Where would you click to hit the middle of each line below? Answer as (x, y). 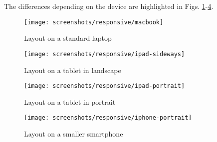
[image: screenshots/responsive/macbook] (94, 22)
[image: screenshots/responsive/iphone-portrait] (108, 118)
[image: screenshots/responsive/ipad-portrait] (105, 86)
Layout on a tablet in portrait (70, 102)
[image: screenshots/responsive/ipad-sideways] (105, 54)
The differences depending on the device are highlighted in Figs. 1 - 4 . (109, 6)
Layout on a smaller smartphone (74, 134)
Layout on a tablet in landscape (73, 70)
